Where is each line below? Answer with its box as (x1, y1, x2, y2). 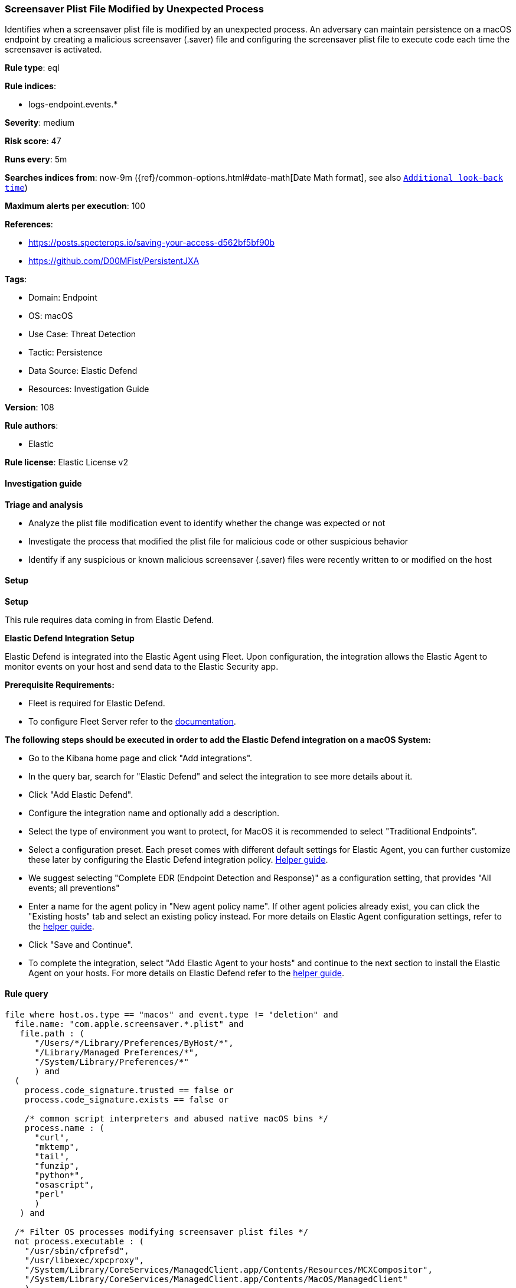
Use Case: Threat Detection (28, 329, 136, 340)
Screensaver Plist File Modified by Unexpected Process (5, 3, 264, 15)
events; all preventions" (28, 882, 120, 893)
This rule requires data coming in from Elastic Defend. (5, 614, 214, 625)
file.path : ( (19, 1029, 84, 1039)
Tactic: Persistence (28, 347, 103, 358)
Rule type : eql (5, 63, 60, 73)
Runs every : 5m (5, 154, 67, 165)
